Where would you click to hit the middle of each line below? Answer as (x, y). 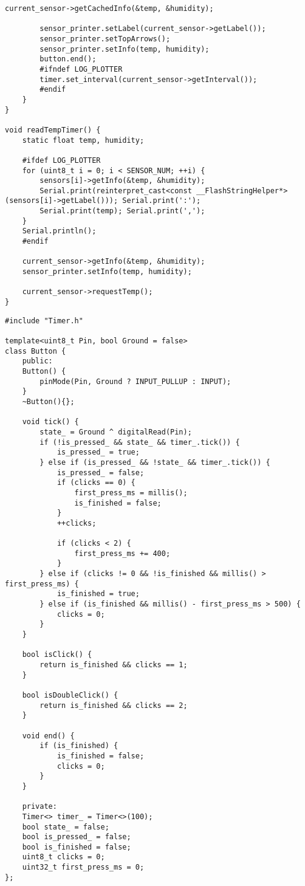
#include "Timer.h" (44, 321)
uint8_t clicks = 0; (63, 857)
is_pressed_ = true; (98, 452)
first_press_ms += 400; (122, 553)
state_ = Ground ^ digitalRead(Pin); (116, 432)
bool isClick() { (57, 655)
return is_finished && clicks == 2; (114, 705)
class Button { (36, 351)
